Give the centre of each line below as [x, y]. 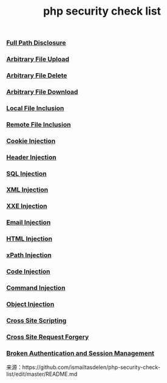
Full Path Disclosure [36, 43]
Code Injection [28, 272]
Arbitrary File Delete [37, 76]
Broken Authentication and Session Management [80, 353]
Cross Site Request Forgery [48, 337]
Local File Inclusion [35, 108]
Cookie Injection [31, 141]
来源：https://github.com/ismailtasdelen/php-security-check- [83, 367]
